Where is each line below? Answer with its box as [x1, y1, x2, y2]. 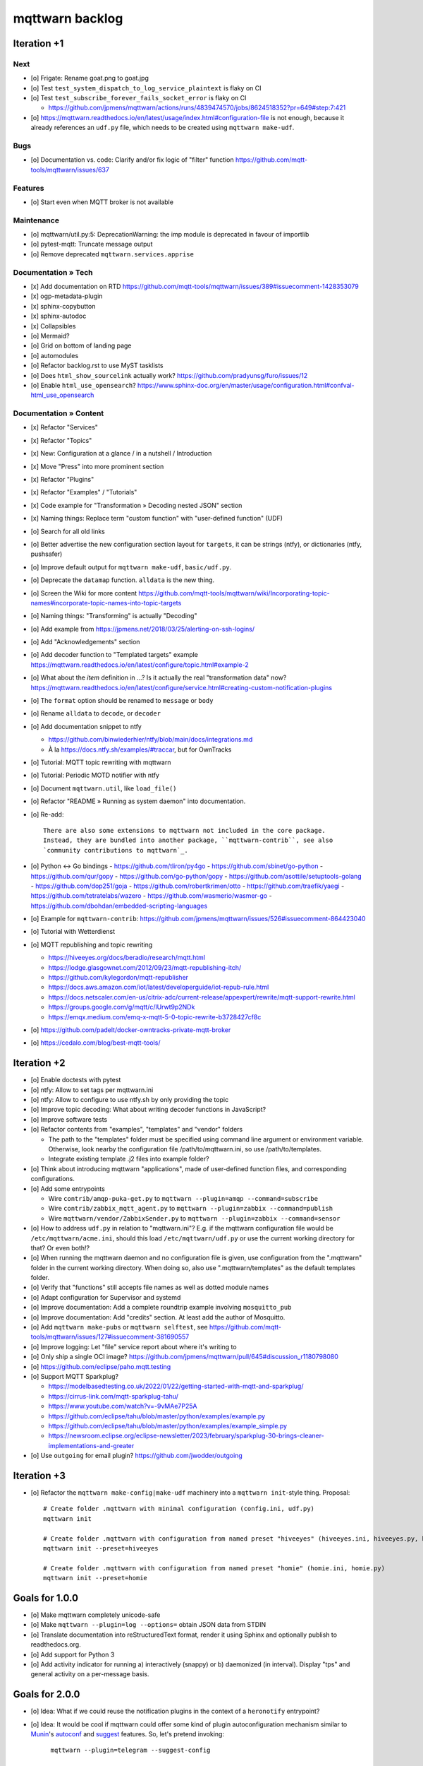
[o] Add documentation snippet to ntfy [30, 722, 142, 730]
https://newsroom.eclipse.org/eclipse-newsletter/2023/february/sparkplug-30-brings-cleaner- [48, 1431, 324, 1440]
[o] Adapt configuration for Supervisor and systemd [30, 1293, 181, 1301]
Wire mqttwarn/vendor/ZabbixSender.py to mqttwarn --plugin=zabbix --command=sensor [48, 1214, 341, 1222]
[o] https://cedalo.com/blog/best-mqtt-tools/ [30, 1038, 161, 1047]
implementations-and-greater [48, 1441, 135, 1450]
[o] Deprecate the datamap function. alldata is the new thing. [30, 576, 215, 584]
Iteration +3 [13, 1469, 66, 1481]
